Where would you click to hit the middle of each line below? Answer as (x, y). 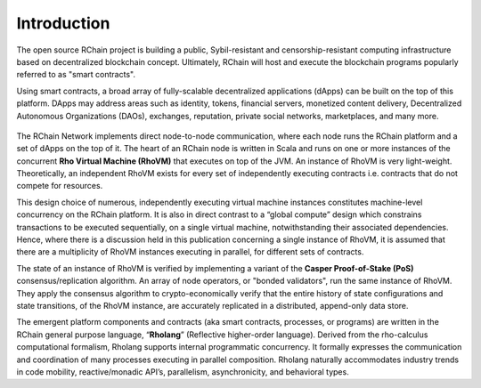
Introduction (63, 23)
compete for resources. (60, 186)
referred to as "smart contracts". (76, 75)
